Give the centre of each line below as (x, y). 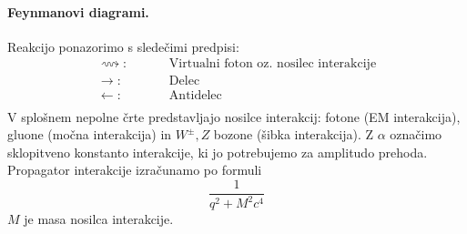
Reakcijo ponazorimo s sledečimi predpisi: (123, 46)
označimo (416, 134)
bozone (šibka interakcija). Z (293, 134)
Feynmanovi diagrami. (78, 11)
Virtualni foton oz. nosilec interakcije (273, 64)
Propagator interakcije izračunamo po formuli (135, 170)
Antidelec (195, 96)
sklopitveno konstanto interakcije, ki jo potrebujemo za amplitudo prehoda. (218, 152)
